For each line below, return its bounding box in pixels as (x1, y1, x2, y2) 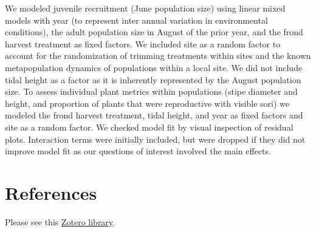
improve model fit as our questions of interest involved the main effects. (5, 145, 271, 157)
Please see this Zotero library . (5, 215, 115, 228)
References (5, 180, 97, 205)
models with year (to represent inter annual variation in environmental (5, 13, 268, 26)
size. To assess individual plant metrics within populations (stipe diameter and (5, 85, 298, 98)
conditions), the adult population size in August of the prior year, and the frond (5, 26, 303, 38)
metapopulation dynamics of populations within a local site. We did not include (5, 61, 303, 73)
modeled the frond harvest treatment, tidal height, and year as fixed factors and (5, 109, 303, 121)
